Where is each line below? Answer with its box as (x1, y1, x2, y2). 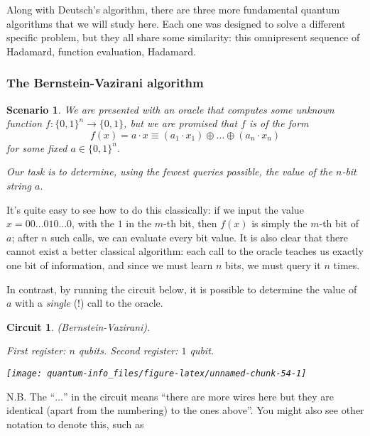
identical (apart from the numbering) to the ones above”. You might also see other (6, 403, 364, 418)
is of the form (249, 116, 309, 131)
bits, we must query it (225, 257, 321, 272)
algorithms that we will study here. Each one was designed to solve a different (6, 16, 346, 31)
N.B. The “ (6, 388, 55, 403)
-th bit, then (163, 216, 217, 231)
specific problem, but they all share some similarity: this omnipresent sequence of (6, 30, 360, 45)
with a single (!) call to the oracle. (15, 295, 163, 310)
